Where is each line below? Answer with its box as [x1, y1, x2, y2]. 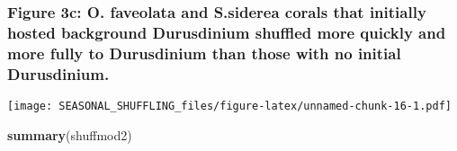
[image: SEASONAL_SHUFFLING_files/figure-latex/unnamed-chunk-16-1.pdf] [7, 99, 452, 112]
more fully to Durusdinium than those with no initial [7, 41, 401, 64]
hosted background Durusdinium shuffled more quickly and [7, 21, 446, 43]
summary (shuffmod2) [7, 125, 132, 144]
